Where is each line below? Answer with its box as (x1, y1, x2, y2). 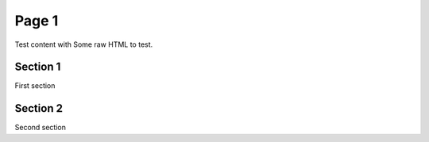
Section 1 (14, 60, 61, 74)
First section (14, 81, 56, 90)
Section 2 (14, 102, 64, 115)
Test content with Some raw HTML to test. (14, 40, 153, 49)
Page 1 (14, 12, 59, 29)
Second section (14, 123, 67, 132)
